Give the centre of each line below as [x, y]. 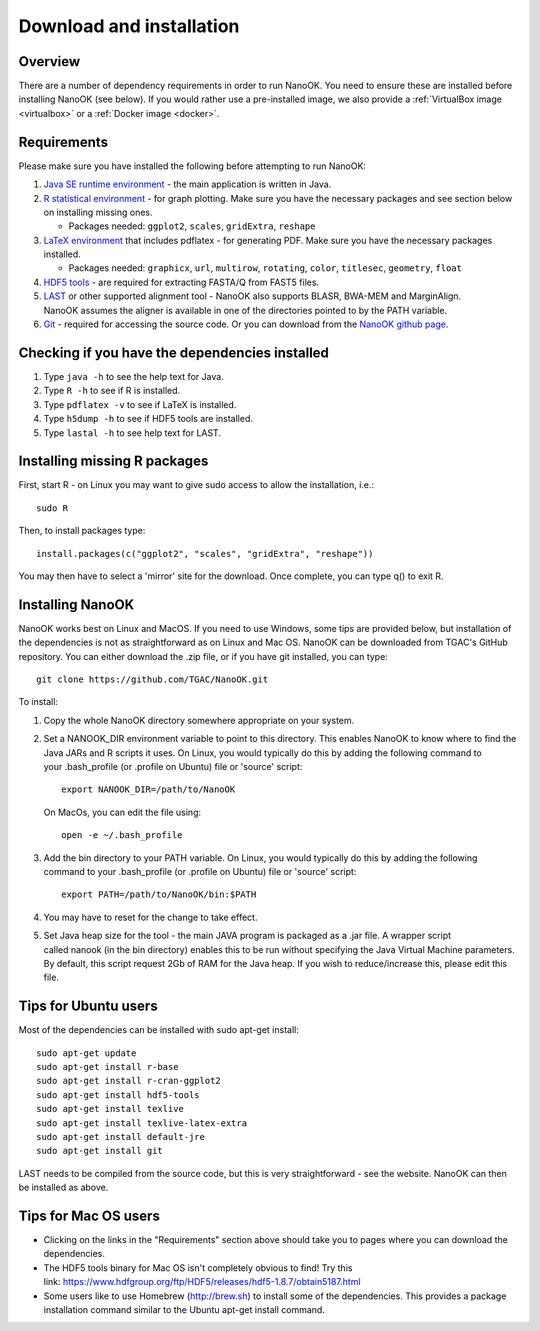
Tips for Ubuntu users [88, 1006]
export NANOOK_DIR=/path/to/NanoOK [148, 789]
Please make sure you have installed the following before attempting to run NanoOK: [192, 166]
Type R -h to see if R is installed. [112, 391]
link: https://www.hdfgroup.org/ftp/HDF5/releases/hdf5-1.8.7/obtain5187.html [202, 1282]
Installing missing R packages [113, 461]
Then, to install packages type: [82, 531]
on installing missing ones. [98, 212]
